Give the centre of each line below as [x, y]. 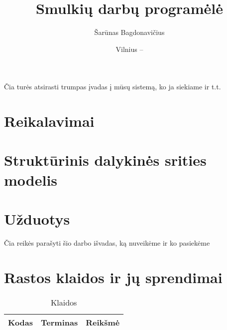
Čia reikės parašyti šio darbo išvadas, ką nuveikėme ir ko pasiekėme [107, 242]
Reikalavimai [49, 121]
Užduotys [37, 219]
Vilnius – [129, 49]
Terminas [59, 322]
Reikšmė [103, 322]
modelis [31, 179]
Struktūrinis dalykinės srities [105, 160]
